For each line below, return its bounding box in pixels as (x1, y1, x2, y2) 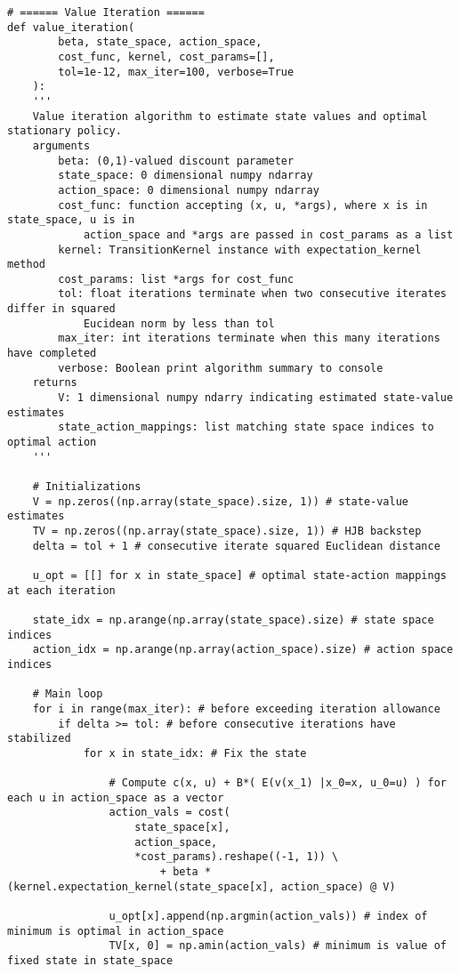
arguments (32, 139, 91, 152)
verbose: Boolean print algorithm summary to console (58, 361, 383, 374)
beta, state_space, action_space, (58, 36, 262, 49)
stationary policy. (7, 125, 122, 138)
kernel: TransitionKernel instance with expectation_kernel (58, 243, 422, 256)
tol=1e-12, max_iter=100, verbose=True (58, 65, 295, 78)
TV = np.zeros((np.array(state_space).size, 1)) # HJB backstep (32, 524, 422, 537)
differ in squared (7, 302, 116, 316)
